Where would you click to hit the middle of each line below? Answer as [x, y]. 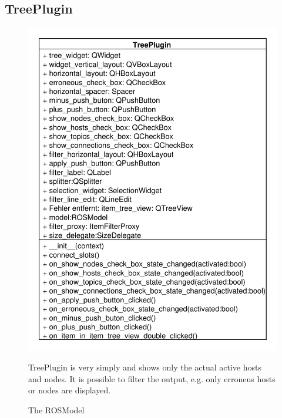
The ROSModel [56, 409]
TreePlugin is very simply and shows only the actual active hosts [145, 367]
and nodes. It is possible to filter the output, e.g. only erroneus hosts [152, 378]
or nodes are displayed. [70, 390]
